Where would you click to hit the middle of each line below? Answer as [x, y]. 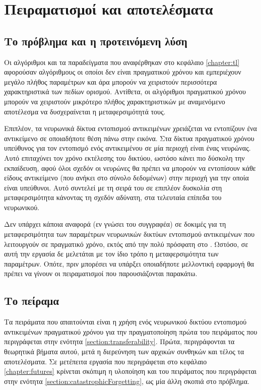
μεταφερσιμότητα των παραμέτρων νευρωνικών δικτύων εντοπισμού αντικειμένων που [129, 234]
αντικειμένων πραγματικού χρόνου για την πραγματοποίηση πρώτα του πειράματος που [131, 331]
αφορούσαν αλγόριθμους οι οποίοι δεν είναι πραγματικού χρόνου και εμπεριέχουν [123, 72]
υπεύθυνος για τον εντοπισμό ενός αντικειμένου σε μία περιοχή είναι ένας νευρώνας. [127, 148]
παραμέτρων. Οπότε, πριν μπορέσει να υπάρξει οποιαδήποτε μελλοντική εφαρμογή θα [129, 263]
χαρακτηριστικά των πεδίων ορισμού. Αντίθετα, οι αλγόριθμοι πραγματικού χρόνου [125, 91]
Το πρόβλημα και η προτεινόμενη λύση [96, 41]
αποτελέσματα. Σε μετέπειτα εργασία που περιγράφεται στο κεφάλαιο [106, 361]
